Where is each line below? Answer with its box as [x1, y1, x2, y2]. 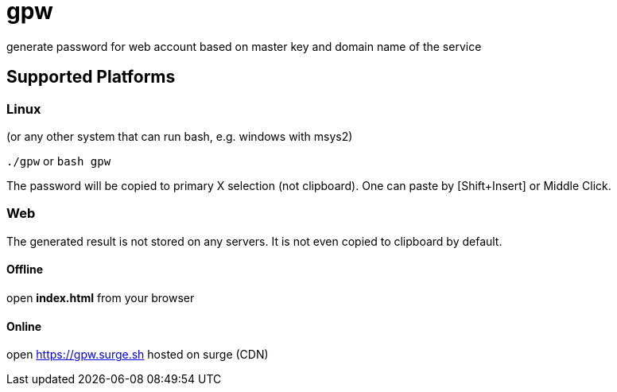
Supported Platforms [6, 67, 176, 87]
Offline [6, 262, 43, 277]
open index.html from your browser [6, 290, 195, 305]
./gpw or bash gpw [6, 153, 111, 168]
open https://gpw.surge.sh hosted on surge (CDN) [6, 347, 269, 362]
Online [6, 319, 42, 333]
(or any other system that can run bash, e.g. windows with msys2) [6, 129, 353, 143]
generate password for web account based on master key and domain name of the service [6, 39, 482, 53]
